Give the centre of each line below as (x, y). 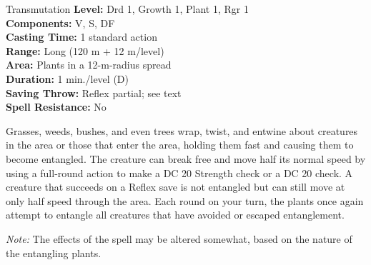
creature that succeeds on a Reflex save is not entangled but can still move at (175, 187)
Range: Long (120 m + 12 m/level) (85, 50)
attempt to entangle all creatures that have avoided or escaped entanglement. (175, 215)
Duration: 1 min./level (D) (67, 78)
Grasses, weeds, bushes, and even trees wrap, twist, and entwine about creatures (182, 130)
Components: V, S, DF (60, 22)
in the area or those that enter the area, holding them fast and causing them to (180, 145)
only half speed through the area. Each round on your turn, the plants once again (185, 200)
